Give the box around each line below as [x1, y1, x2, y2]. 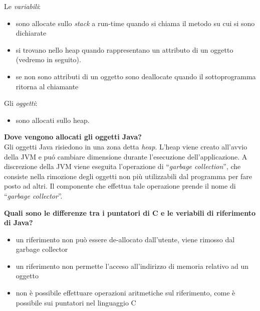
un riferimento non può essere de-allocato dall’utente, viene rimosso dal [16, 234, 235, 244]
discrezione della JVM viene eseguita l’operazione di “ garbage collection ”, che [4, 161, 241, 172]
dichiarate [16, 28, 47, 38]
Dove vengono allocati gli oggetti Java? [4, 131, 142, 142]
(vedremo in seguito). [16, 54, 81, 65]
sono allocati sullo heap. [16, 114, 90, 125]
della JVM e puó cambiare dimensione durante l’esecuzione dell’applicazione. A [4, 151, 247, 162]
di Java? [4, 217, 33, 228]
